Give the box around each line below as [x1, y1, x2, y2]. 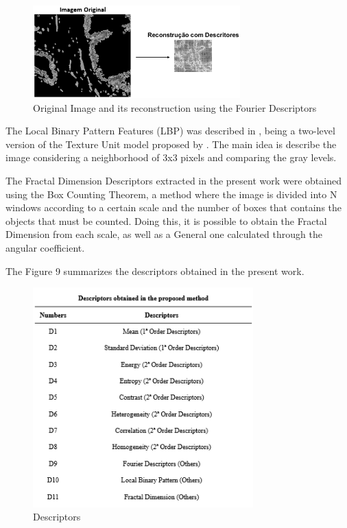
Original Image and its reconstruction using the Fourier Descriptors [33, 100, 317, 115]
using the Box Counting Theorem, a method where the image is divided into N [5, 187, 337, 201]
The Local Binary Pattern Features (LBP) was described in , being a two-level [5, 123, 335, 138]
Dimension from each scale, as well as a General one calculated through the [5, 227, 322, 241]
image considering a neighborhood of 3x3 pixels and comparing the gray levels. [5, 150, 337, 165]
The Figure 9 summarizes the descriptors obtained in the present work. [5, 263, 304, 278]
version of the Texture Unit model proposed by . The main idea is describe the [5, 136, 337, 151]
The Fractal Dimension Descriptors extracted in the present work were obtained [5, 173, 342, 188]
